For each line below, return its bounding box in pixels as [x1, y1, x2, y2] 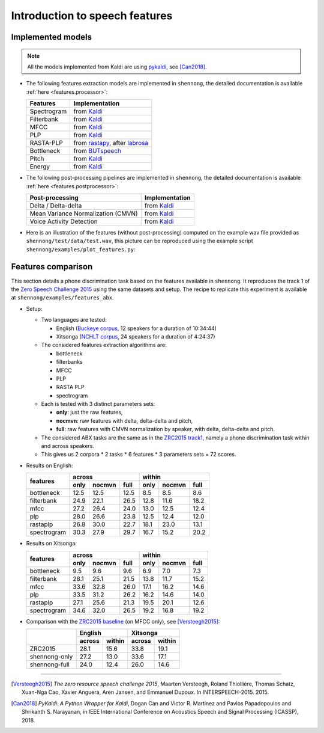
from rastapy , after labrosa [73, 139, 149, 147]
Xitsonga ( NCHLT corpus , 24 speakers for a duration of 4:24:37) [56, 333, 215, 340]
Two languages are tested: [41, 316, 107, 324]
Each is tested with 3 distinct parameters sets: [41, 400, 155, 408]
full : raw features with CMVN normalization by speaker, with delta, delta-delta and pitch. [56, 426, 275, 433]
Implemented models [11, 32, 92, 42]
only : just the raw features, [56, 409, 123, 416]
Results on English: [26, 462, 73, 469]
